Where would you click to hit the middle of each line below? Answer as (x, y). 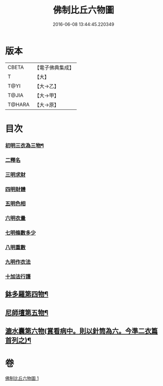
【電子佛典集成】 (54, 68)
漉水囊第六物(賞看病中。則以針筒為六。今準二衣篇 (81, 331)
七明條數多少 (21, 233)
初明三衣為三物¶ (25, 146)
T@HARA (19, 104)
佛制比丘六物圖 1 (22, 379)
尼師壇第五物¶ (27, 313)
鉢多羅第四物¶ (27, 294)
